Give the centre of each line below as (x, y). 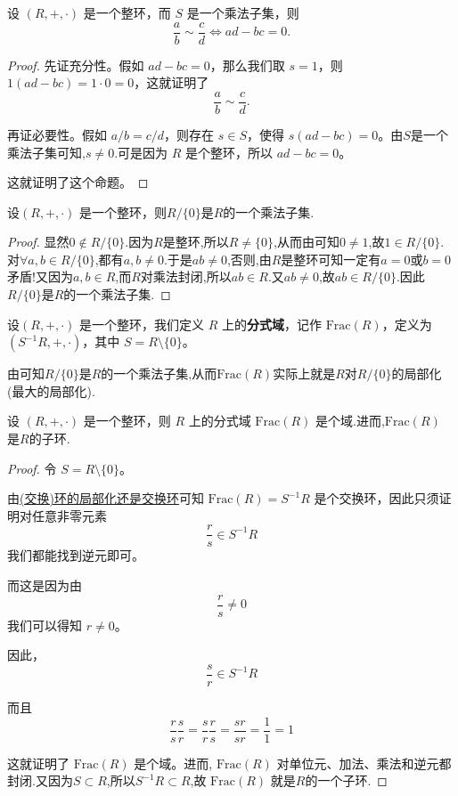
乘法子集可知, (46, 152)
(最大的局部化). (51, 390)
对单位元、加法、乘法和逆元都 (364, 763)
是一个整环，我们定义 (142, 324)
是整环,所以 (196, 242)
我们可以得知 (45, 625)
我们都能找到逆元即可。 (76, 555)
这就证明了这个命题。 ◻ (78, 182)
